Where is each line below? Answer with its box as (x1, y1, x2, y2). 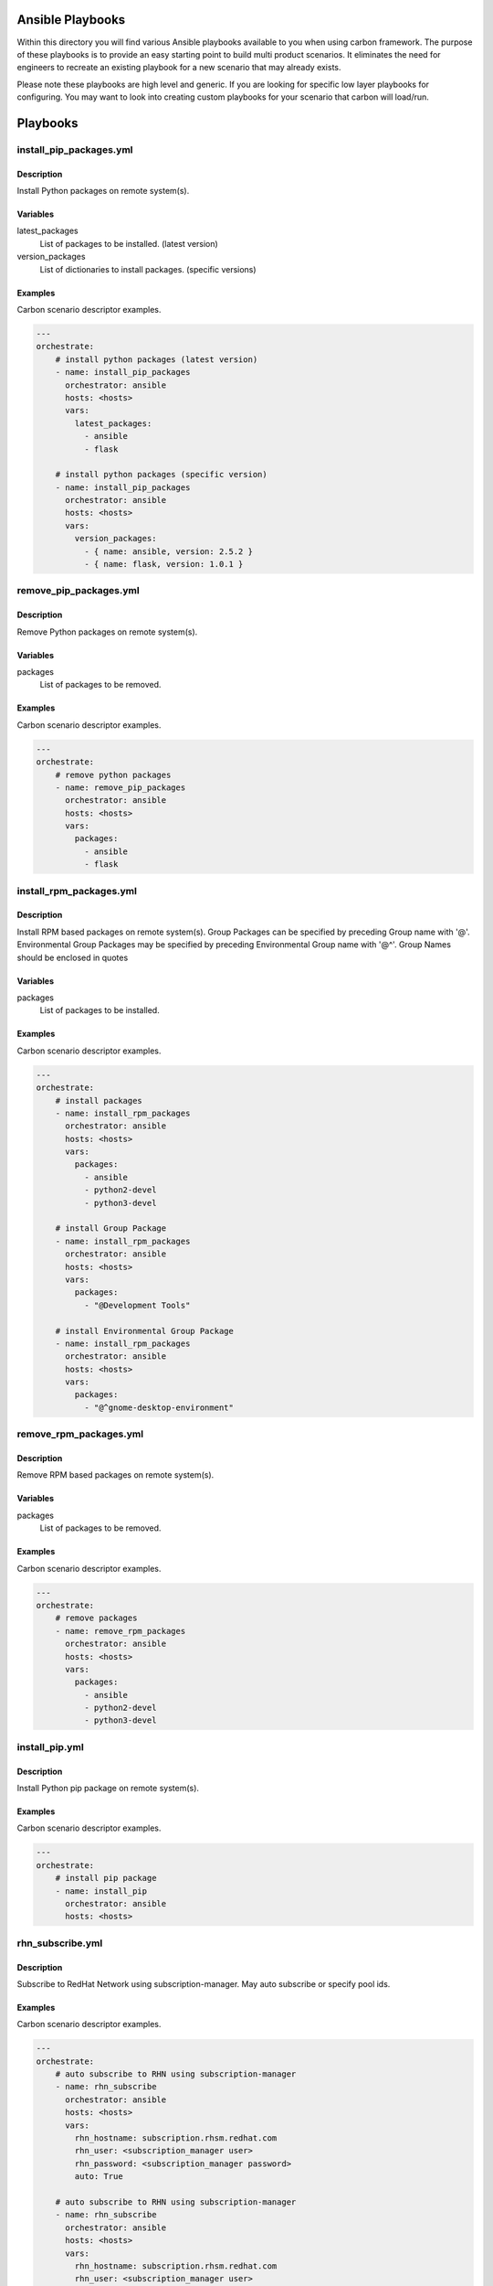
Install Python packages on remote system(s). (16, 186, 190, 197)
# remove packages (55, 1613, 138, 1623)
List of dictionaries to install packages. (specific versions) (39, 263, 257, 274)
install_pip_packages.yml (16, 143, 133, 155)
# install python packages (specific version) (55, 469, 268, 480)
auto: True (74, 2172, 123, 2182)
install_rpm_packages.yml (16, 884, 137, 897)
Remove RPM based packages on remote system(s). (16, 1469, 215, 1480)
